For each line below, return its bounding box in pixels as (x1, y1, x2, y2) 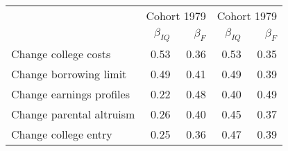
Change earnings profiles (11, 86, 130, 103)
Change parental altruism (11, 106, 135, 123)
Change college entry (11, 126, 112, 143)
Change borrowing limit (11, 66, 127, 82)
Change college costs (11, 46, 111, 62)
